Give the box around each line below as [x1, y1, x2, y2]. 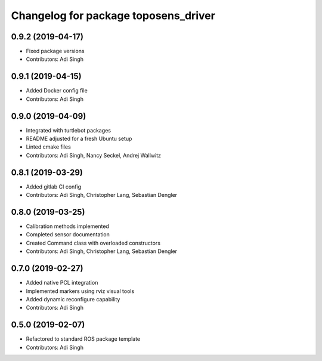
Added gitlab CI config [26, 183, 82, 190]
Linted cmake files [26, 143, 71, 150]
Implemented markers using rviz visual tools [26, 287, 135, 295]
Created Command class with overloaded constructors [26, 239, 161, 246]
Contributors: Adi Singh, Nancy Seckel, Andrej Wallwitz [26, 152, 161, 159]
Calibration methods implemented [26, 223, 110, 230]
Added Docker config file [26, 87, 88, 94]
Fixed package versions [26, 48, 85, 55]
